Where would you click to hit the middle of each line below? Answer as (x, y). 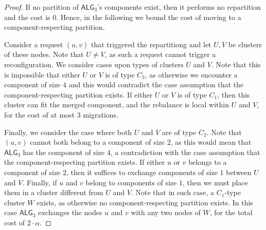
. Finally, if (40, 182)
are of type (179, 132)
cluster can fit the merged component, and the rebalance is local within (117, 104)
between (239, 172)
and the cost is (27, 17)
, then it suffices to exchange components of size (142, 172)
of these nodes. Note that (44, 54)
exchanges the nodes (70, 212)
